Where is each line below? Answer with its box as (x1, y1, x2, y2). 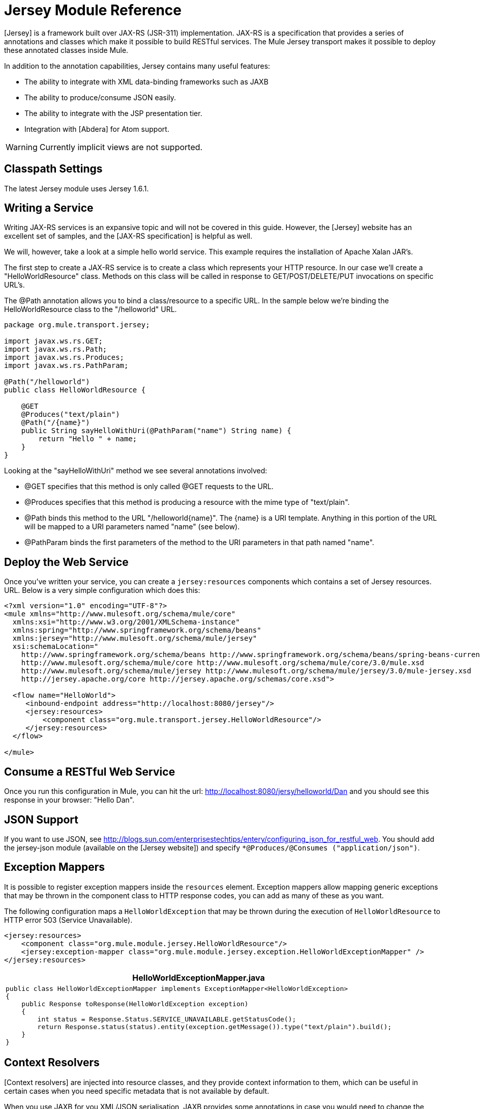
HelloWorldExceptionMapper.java (132, 972, 265, 983)
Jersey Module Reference (4, 2, 182, 19)
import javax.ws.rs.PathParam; (4, 361, 129, 370)
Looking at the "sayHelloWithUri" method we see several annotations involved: (4, 466, 267, 475)
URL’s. (4, 280, 25, 290)
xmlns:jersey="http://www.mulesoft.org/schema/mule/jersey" (12, 634, 257, 643)
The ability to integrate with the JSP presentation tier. (24, 108, 202, 118)
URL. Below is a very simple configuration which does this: (4, 586, 200, 595)
